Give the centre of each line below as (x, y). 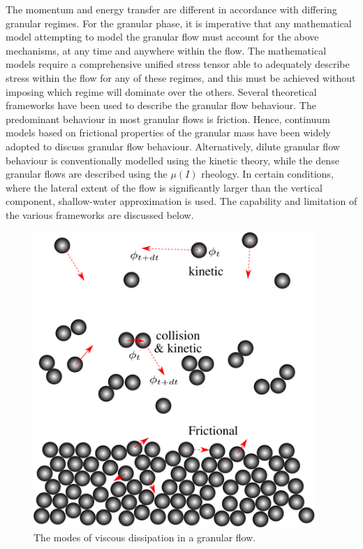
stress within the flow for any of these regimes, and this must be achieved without (181, 77)
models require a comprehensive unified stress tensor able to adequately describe (178, 64)
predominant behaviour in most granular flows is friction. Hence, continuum (168, 119)
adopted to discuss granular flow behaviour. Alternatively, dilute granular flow (173, 146)
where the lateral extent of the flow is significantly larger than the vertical (164, 187)
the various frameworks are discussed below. (100, 214)
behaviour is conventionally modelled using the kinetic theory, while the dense (172, 160)
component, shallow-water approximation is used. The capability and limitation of (181, 201)
